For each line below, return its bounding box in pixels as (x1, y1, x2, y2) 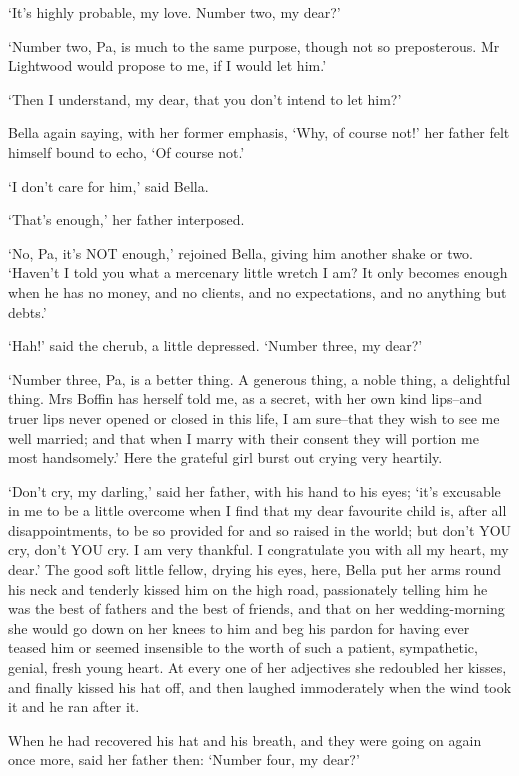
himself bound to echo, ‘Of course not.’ (8, 141, 245, 162)
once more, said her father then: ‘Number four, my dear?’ (8, 749, 360, 770)
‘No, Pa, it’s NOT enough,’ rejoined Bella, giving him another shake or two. (8, 242, 474, 263)
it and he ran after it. (8, 696, 140, 717)
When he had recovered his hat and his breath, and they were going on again (8, 729, 482, 750)
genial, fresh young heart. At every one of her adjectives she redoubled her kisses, (8, 657, 507, 678)
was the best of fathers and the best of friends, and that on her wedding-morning (8, 598, 505, 619)
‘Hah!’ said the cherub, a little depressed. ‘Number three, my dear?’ (8, 335, 423, 356)
